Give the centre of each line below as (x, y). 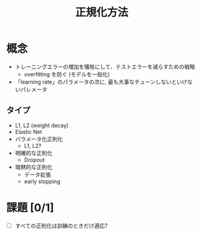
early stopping (42, 181)
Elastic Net (28, 131)
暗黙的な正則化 (34, 167)
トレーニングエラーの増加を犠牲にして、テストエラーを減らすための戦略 (105, 67)
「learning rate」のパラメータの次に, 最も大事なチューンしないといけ (101, 82)
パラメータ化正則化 (39, 139)
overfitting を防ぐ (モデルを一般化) (67, 74)
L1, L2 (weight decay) (41, 125)
